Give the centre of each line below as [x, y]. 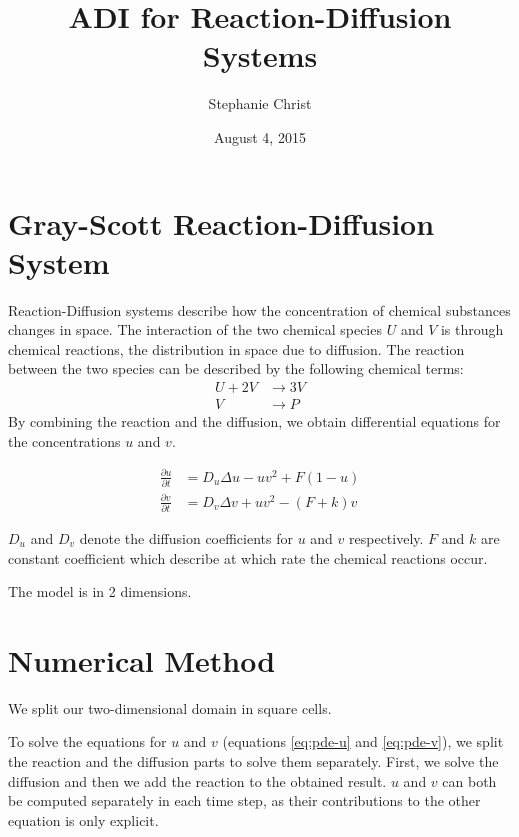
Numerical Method [142, 659]
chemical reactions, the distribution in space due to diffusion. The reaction [236, 348]
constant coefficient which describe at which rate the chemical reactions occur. [248, 557]
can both [469, 780]
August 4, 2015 [260, 136]
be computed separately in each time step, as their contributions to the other [244, 800]
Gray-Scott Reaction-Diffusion [221, 222]
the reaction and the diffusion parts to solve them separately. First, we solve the [253, 761]
